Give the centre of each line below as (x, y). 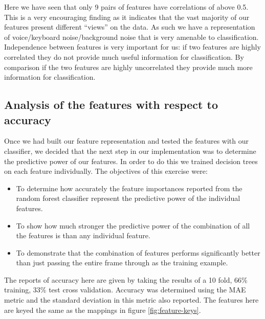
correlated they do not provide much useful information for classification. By (124, 56)
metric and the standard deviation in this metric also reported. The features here (131, 300)
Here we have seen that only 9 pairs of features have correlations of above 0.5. (126, 7)
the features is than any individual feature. (83, 235)
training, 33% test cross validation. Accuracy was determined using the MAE (125, 290)
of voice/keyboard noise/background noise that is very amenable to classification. (131, 37)
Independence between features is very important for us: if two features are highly (132, 47)
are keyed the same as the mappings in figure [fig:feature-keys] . (103, 310)
